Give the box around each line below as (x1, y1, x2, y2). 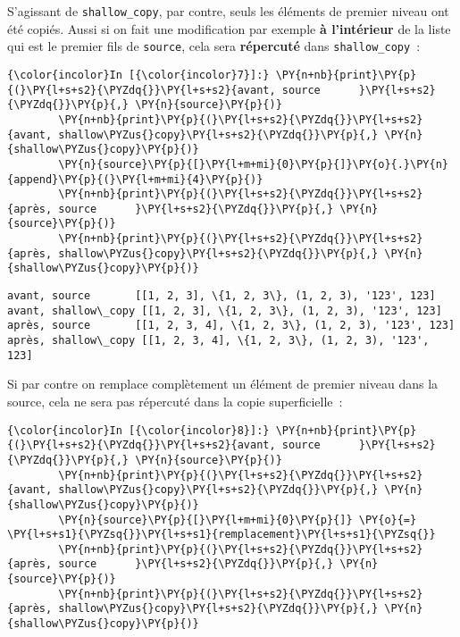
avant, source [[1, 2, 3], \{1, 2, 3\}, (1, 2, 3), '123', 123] (7, 289, 436, 303)
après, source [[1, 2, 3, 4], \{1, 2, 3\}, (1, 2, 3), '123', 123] (7, 319, 456, 332)
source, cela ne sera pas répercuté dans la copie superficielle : (7, 391, 343, 410)
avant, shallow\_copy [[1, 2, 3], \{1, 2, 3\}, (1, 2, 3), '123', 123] (7, 304, 442, 317)
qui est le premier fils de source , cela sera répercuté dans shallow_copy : (7, 37, 421, 55)
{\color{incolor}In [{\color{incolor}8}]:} (7, 423, 270, 437)
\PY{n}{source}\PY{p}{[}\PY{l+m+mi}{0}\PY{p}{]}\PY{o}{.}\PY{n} (58, 157, 448, 171)
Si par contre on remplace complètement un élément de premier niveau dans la (7, 374, 439, 393)
